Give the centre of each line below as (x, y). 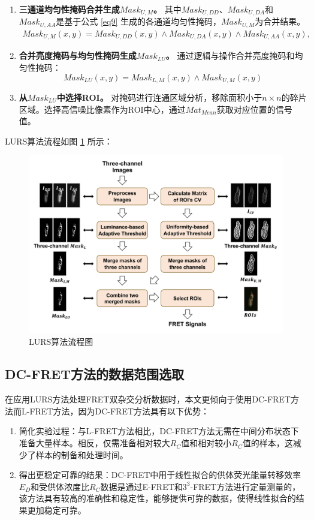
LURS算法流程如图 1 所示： (59, 141)
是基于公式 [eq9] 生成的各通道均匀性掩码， (139, 21)
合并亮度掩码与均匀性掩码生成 (78, 55)
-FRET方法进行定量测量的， (245, 486)
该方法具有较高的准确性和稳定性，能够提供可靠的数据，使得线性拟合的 (157, 498)
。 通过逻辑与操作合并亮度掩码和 (230, 55)
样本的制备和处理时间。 (82, 454)
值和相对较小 (206, 443)
